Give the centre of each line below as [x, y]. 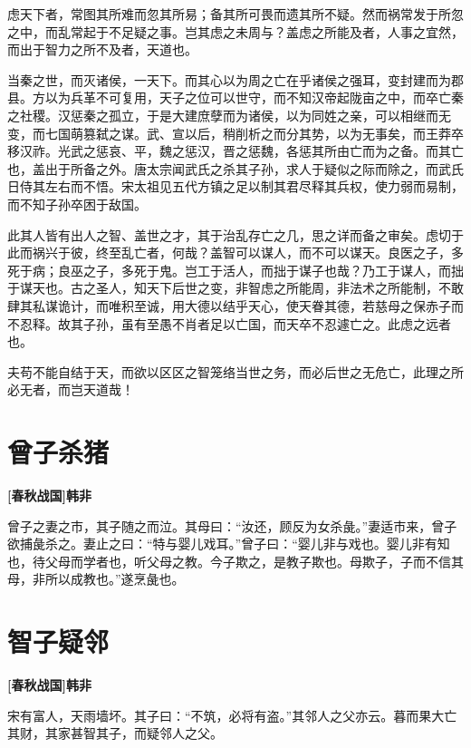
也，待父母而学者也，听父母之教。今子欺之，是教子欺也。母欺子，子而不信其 [235, 561]
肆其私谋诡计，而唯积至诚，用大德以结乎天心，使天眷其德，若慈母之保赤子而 [235, 305]
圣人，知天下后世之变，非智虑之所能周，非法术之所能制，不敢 [279, 288]
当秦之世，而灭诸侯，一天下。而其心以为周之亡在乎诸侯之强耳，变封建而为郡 [235, 79]
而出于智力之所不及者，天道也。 [102, 49]
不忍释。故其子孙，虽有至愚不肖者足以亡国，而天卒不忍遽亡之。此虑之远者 [229, 323]
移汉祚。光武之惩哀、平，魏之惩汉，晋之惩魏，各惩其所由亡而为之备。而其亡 [235, 151]
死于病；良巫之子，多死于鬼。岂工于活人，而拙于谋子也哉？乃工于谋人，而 [229, 270]
